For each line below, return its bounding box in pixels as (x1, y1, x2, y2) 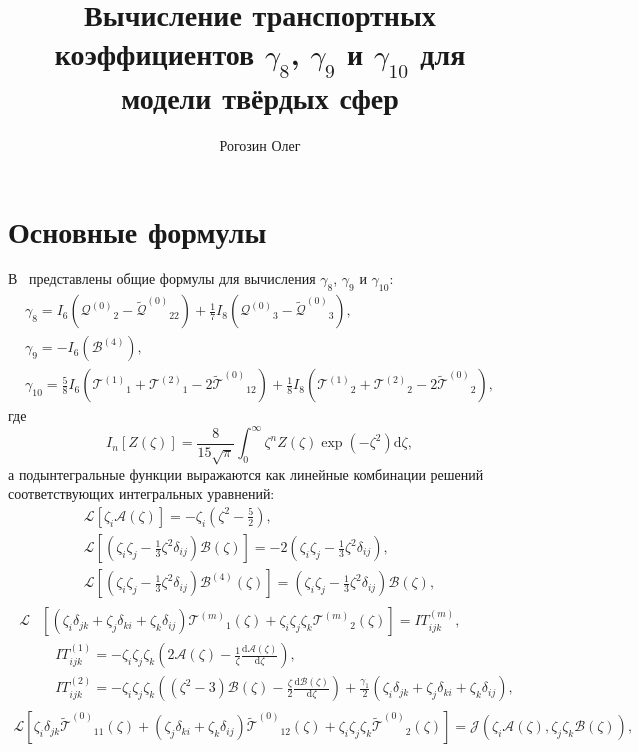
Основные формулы (8, 210, 267, 251)
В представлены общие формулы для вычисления (8, 268, 316, 289)
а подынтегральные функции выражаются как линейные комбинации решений (8, 463, 484, 484)
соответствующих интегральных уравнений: (8, 483, 275, 504)
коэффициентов (54, 33, 255, 74)
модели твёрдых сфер (121, 76, 399, 117)
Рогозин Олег (219, 134, 301, 155)
